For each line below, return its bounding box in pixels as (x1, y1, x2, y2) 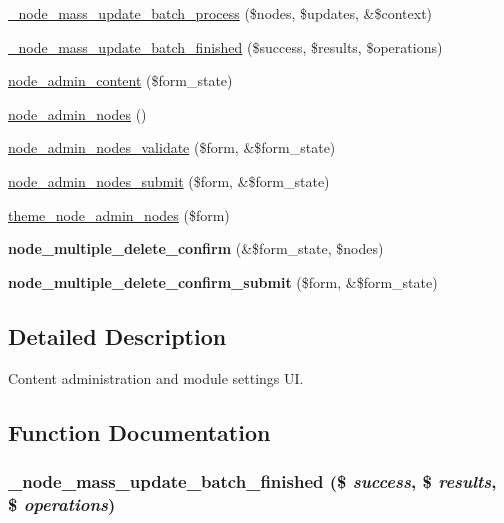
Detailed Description (8, 320, 227, 351)
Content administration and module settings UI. (8, 367, 304, 388)
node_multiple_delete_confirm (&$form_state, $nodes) (8, 238, 384, 259)
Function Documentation (8, 416, 271, 447)
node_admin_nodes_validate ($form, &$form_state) (8, 137, 336, 158)
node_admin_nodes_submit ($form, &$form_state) (8, 170, 330, 191)
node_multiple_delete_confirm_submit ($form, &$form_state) (8, 271, 438, 292)
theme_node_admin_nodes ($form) (8, 204, 230, 225)
